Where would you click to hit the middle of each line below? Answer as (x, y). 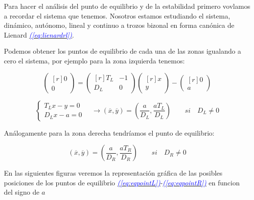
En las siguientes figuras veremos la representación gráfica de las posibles (113, 173)
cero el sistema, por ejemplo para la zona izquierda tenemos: (94, 60)
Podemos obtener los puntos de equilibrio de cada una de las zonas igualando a (123, 51)
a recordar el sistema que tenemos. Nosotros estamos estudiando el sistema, (117, 15)
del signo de (22, 192)
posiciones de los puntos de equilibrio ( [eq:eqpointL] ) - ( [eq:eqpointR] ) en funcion (122, 182)
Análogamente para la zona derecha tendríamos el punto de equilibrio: (109, 132)
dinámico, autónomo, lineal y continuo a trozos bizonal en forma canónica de (119, 25)
